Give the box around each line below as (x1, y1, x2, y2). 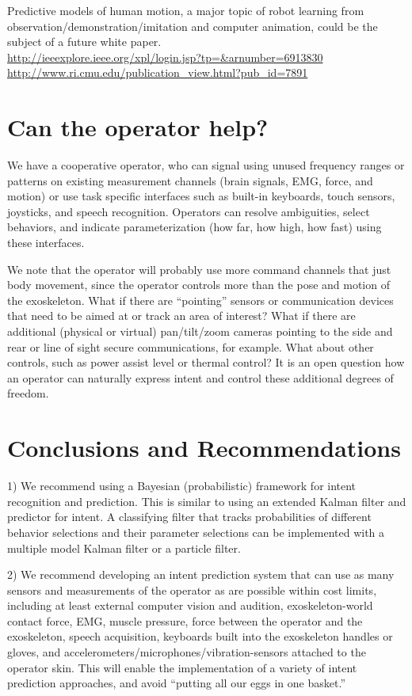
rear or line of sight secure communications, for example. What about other (7, 338, 374, 355)
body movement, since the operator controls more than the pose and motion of (7, 276, 390, 293)
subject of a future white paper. (7, 33, 162, 50)
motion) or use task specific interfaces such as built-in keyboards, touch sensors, (7, 188, 395, 204)
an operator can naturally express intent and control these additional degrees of (7, 369, 394, 386)
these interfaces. (7, 234, 85, 251)
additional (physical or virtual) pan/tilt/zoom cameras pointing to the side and (7, 323, 393, 340)
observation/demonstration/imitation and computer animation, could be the (7, 17, 378, 34)
